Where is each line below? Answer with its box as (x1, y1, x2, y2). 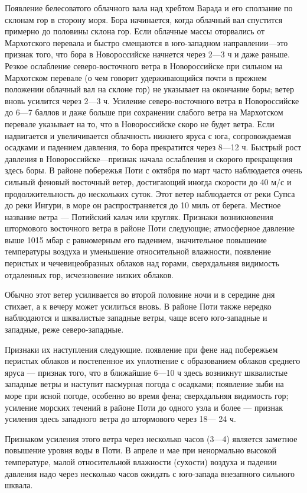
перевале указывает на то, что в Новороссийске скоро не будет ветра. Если (5, 117, 275, 130)
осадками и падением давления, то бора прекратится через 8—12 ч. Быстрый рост (5, 141, 302, 153)
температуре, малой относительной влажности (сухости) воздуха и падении (5, 455, 277, 468)
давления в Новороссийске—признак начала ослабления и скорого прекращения (5, 152, 293, 165)
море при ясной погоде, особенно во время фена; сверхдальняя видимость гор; (5, 389, 289, 401)
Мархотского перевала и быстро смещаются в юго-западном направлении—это (5, 36, 288, 49)
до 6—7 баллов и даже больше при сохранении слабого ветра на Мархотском (5, 106, 283, 118)
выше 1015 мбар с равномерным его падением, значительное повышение (5, 233, 267, 246)
